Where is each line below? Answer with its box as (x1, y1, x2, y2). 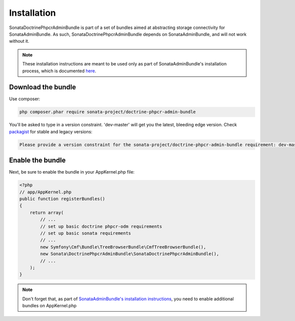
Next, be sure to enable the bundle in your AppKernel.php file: (9, 169, 135, 175)
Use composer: (9, 96, 40, 102)
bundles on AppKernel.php (22, 303, 77, 309)
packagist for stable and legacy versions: (9, 128, 93, 135)
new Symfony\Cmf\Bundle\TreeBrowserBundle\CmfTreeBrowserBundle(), (40, 244, 206, 250)
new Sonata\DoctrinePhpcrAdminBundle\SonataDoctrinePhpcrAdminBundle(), (40, 251, 219, 257)
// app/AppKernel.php (19, 189, 72, 195)
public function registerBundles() (19, 196, 105, 202)
